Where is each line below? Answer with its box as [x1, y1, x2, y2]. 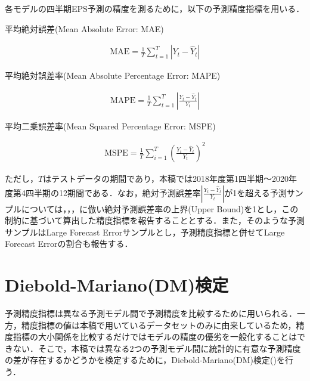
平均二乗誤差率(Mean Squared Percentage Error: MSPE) [5, 119, 216, 132]
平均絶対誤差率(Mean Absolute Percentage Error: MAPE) [5, 69, 221, 82]
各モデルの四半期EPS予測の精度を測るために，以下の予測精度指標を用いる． [5, 2, 305, 14]
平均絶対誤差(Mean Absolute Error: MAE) [5, 22, 164, 35]
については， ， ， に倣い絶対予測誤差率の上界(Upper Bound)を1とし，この [21, 202, 299, 215]
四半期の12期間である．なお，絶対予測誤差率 [25, 186, 201, 199]
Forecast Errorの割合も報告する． [5, 237, 133, 250]
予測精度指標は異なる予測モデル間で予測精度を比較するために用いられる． [5, 307, 297, 320]
